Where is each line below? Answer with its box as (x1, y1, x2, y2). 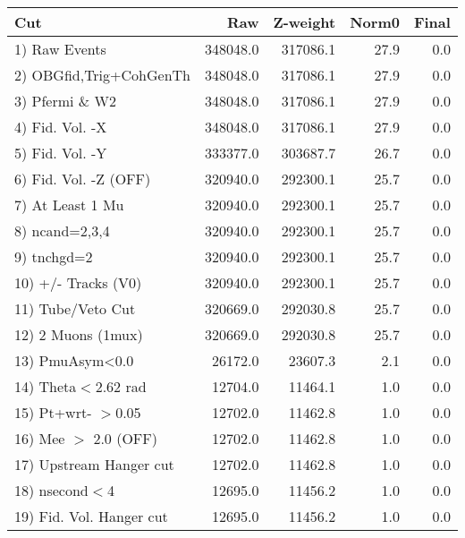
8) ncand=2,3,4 (14, 220, 110, 241)
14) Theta (14, 376, 77, 397)
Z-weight (273, 12, 336, 32)
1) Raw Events (14, 38, 106, 59)
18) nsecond (14, 480, 89, 500)
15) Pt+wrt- (14, 402, 92, 423)
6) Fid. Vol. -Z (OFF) (14, 168, 151, 189)
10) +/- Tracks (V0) (14, 272, 142, 293)
